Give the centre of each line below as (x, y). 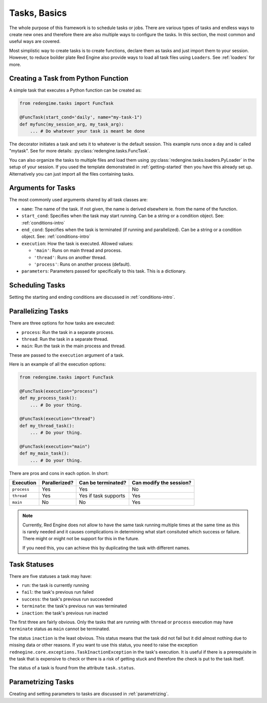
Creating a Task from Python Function (69, 78)
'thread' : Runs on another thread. (70, 257)
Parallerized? (58, 483)
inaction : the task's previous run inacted (65, 613)
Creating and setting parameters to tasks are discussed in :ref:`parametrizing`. (89, 694)
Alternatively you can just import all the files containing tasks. (72, 174)
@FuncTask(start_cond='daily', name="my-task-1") (81, 117)
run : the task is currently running (55, 585)
